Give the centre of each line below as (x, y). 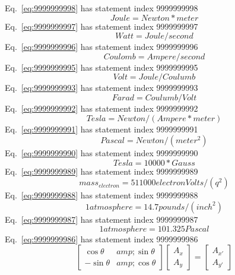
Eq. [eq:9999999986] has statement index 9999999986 (101, 238)
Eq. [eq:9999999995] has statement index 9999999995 (101, 67)
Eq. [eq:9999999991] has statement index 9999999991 (101, 129)
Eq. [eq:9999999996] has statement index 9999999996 (101, 47)
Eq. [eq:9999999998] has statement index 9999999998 (101, 8)
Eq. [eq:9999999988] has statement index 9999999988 (101, 195)
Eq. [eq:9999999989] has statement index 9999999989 (101, 171)
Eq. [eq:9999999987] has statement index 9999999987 (101, 219)
